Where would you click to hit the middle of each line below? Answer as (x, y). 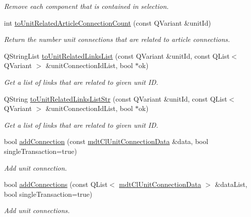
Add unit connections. (37, 210)
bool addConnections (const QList (56, 184)
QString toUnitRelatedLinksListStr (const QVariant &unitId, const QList (116, 98)
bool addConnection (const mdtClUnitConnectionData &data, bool (106, 141)
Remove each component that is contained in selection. (86, 6)
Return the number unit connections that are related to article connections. (117, 39)
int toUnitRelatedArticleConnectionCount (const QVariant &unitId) (107, 22)
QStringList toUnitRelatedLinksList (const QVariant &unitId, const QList (117, 55)
